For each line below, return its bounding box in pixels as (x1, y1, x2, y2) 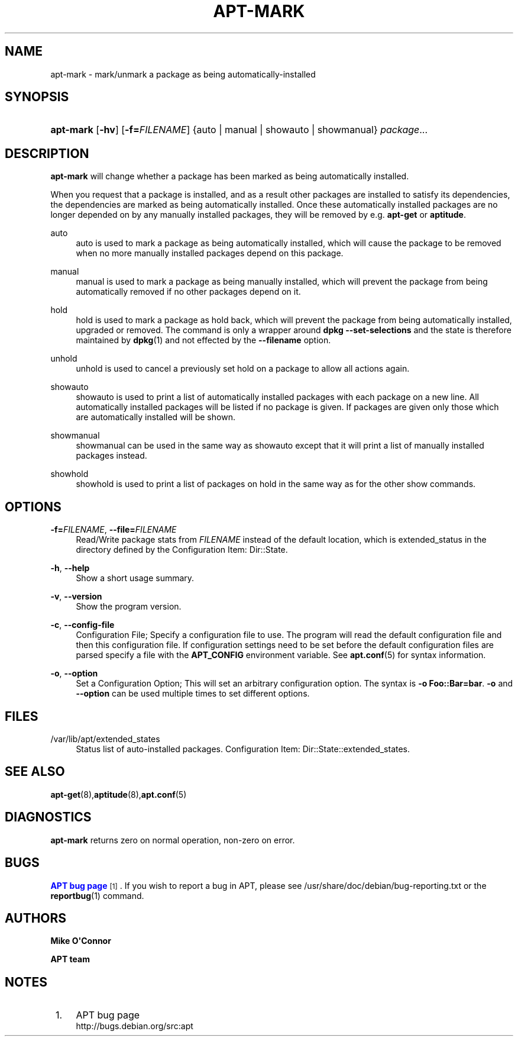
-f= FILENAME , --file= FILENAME (50, 524, 177, 535)
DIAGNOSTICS (5, 810, 92, 825)
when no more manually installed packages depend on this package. (76, 248, 344, 259)
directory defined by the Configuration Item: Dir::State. (76, 544, 288, 555)
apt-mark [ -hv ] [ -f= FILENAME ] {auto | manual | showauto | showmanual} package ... (50, 124, 428, 136)
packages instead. (76, 450, 147, 461)
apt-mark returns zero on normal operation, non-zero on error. (50, 834, 295, 845)
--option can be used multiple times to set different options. (76, 688, 310, 699)
